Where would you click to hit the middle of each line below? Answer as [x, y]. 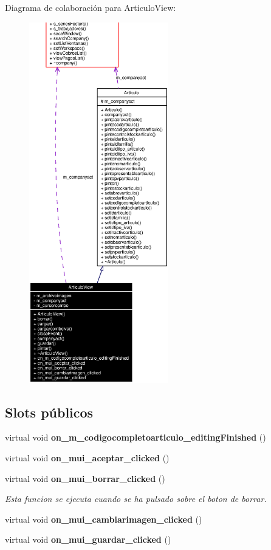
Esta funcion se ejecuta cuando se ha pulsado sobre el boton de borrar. [136, 499]
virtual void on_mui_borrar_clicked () [85, 478]
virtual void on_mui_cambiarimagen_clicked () [104, 519]
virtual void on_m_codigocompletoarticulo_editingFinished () [135, 437]
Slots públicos [49, 412]
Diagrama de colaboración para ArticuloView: [91, 7]
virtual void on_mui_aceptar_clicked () [87, 457]
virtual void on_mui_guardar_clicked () [88, 539]
